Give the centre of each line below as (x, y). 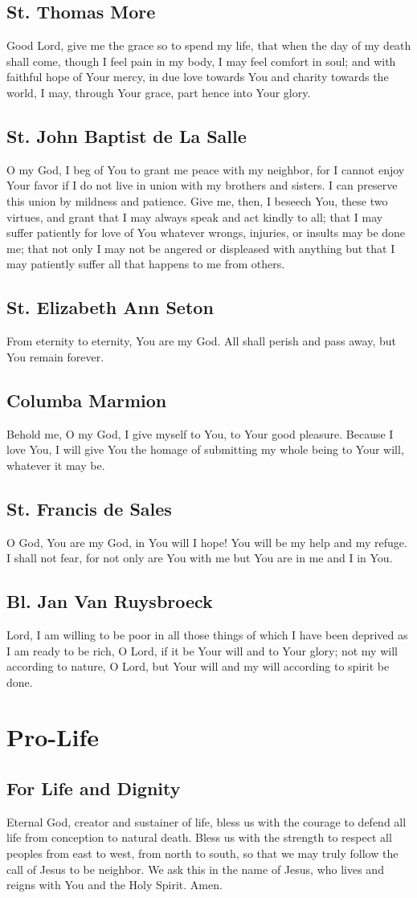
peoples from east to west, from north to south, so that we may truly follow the (202, 853)
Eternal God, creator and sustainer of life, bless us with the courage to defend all (206, 821)
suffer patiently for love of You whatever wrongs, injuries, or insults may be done (206, 233)
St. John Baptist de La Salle (127, 135)
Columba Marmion (87, 400)
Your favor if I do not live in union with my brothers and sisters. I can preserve (202, 185)
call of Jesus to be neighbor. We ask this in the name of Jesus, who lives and (195, 869)
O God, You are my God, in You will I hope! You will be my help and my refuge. (207, 542)
